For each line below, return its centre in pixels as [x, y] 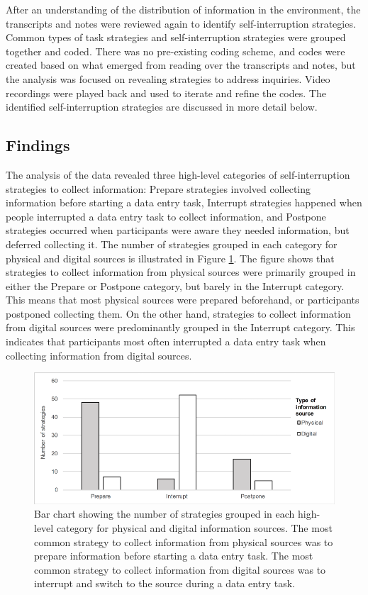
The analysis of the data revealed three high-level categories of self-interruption [178, 174]
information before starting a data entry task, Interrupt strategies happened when [184, 202]
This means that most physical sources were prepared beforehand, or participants [183, 300]
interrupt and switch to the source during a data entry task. [165, 583]
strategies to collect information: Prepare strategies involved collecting [158, 188]
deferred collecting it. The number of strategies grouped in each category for [172, 244]
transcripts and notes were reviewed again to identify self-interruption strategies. [181, 23]
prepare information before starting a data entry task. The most [174, 556]
